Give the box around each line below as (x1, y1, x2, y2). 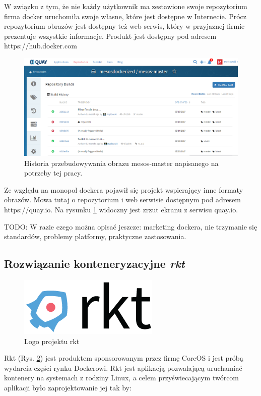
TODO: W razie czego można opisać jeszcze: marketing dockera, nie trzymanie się (4, 221, 257, 232)
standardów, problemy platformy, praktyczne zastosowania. (4, 231, 186, 242)
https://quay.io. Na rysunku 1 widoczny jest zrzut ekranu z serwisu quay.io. (4, 204, 238, 215)
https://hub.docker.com (4, 40, 77, 51)
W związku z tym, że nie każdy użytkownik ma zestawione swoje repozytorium (4, 1, 247, 11)
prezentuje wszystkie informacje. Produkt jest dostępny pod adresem (4, 30, 217, 41)
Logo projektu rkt (24, 335, 80, 346)
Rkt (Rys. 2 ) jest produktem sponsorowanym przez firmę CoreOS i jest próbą (4, 353, 243, 363)
